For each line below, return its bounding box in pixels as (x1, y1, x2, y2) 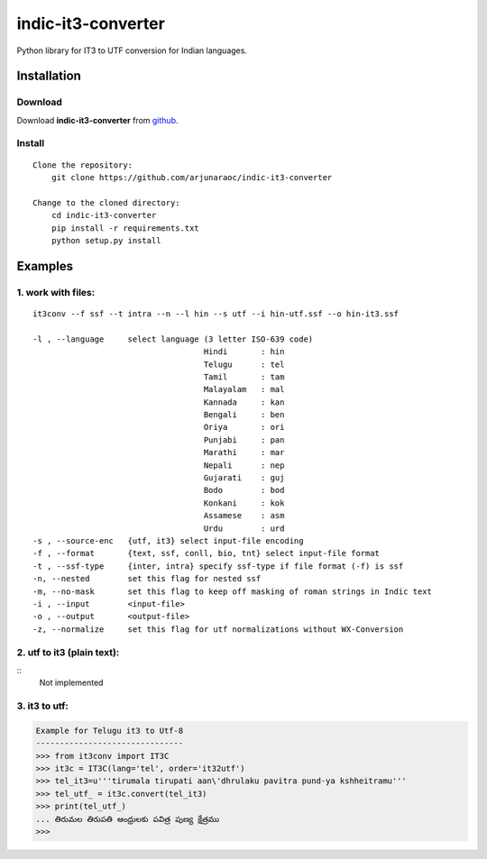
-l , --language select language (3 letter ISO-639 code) (32, 334, 314, 344)
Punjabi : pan (203, 434, 285, 445)
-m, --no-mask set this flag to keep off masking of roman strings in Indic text (32, 586, 433, 597)
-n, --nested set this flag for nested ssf (32, 573, 262, 584)
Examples (16, 258, 74, 274)
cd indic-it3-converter (51, 210, 157, 221)
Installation (16, 69, 81, 84)
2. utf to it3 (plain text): (16, 645, 120, 658)
